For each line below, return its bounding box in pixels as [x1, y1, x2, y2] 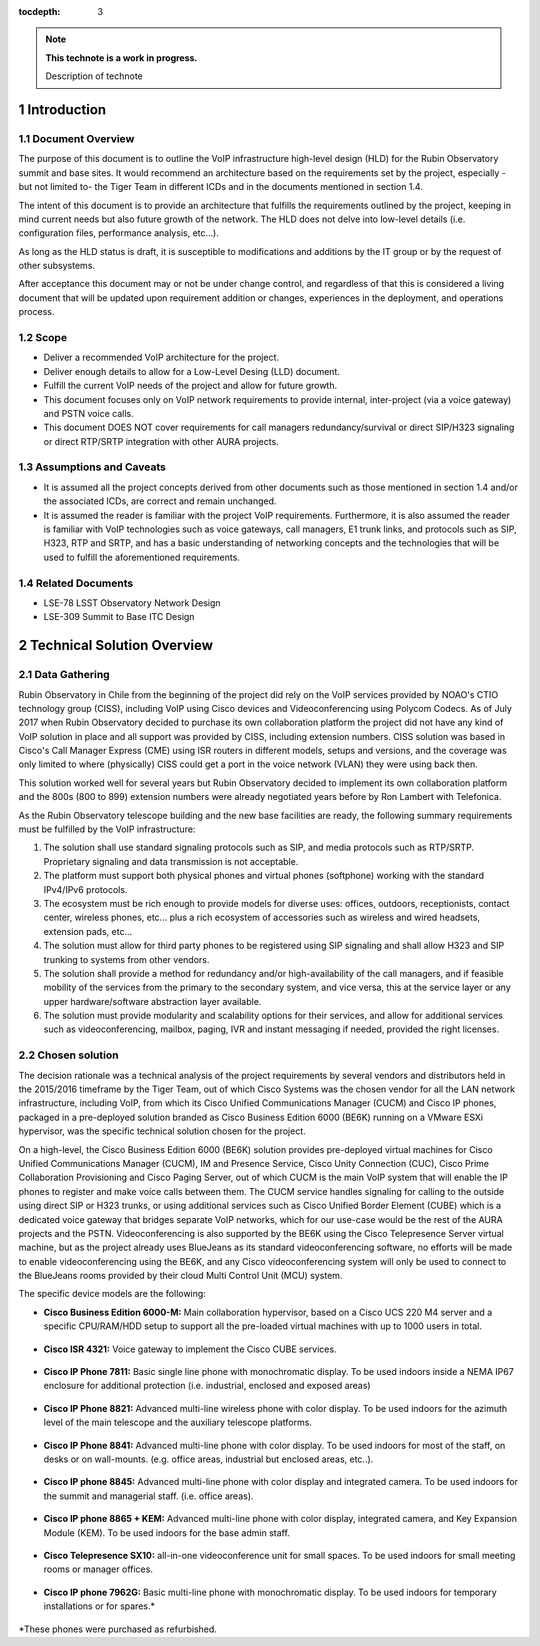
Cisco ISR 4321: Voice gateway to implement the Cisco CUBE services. [43, 1343, 337, 1355]
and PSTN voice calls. [43, 407, 134, 419]
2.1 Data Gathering [18, 668, 110, 682]
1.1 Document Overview [18, 131, 135, 145]
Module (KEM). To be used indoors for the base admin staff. [43, 1526, 290, 1539]
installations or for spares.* [43, 1600, 155, 1612]
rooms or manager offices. [43, 1563, 154, 1575]
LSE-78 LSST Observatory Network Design [43, 596, 221, 609]
